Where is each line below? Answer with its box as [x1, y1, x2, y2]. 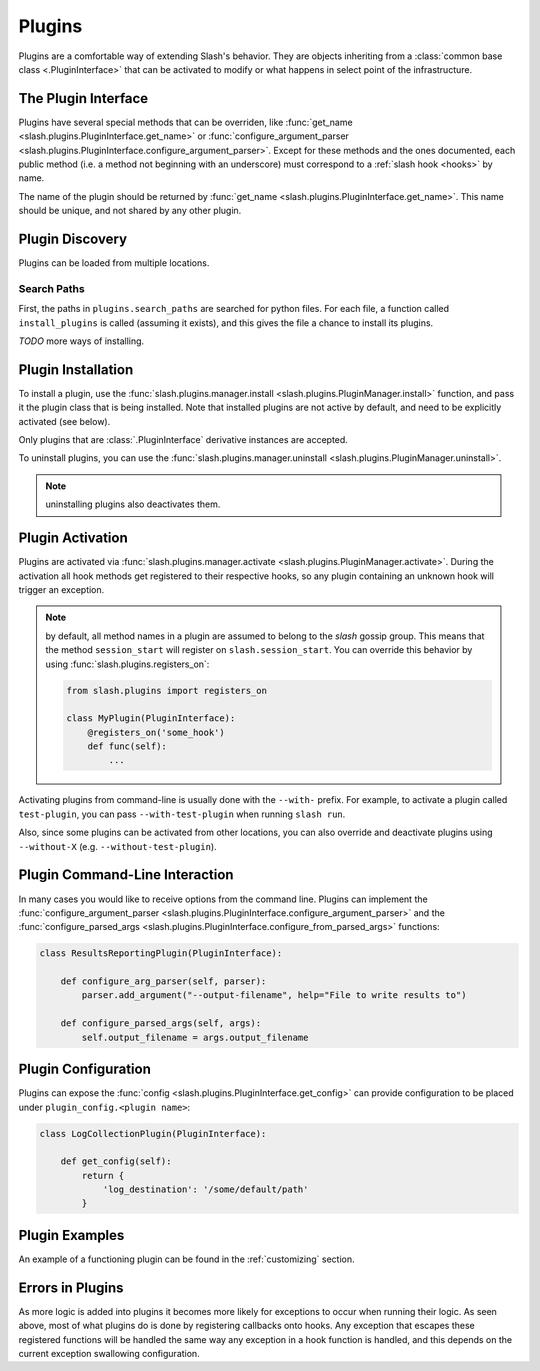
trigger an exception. [18, 583, 105, 595]
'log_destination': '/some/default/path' [102, 1184, 309, 1195]
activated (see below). [18, 415, 111, 427]
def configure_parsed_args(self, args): [60, 1018, 262, 1029]
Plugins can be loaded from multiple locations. [18, 257, 210, 269]
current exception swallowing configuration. [18, 1348, 200, 1360]
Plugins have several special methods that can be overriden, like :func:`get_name [18, 116, 354, 128]
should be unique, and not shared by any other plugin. [18, 205, 242, 217]
